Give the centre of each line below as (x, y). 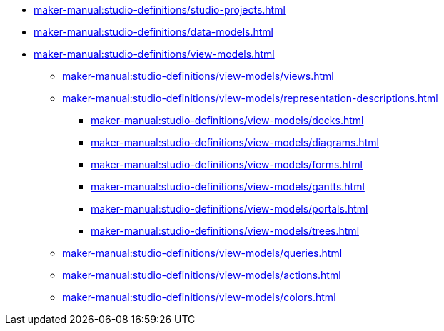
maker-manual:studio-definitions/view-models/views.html (198, 76)
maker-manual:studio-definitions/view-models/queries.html (202, 253)
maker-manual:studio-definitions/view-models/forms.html (227, 164)
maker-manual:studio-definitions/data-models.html (153, 32)
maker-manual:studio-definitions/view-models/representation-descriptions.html (250, 98)
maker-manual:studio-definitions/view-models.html (154, 54)
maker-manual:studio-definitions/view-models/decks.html (227, 120)
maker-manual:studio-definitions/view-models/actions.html (202, 275)
